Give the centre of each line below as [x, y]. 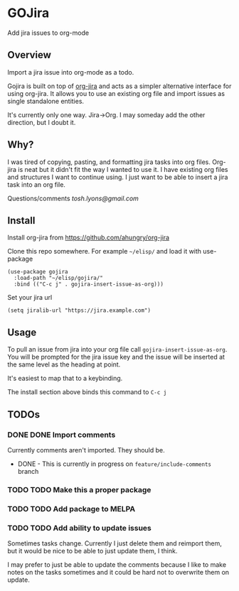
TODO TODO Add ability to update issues [79, 528]
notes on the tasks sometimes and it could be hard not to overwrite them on [118, 573]
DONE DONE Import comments [62, 435]
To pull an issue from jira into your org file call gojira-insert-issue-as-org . [117, 349]
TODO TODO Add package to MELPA [71, 509]
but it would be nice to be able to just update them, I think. [92, 551]
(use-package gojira [38, 272]
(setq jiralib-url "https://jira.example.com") [79, 310]
